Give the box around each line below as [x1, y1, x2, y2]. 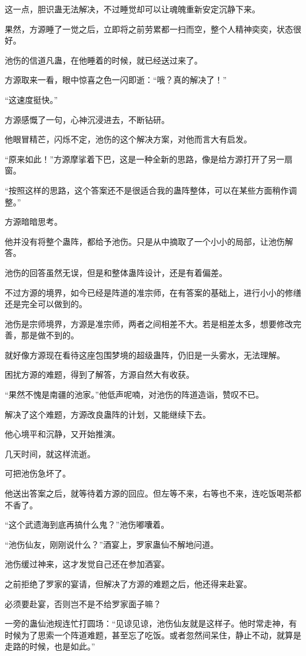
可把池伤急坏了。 [5, 467, 71, 479]
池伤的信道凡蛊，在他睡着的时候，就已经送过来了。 [5, 54, 202, 66]
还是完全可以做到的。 [5, 298, 87, 310]
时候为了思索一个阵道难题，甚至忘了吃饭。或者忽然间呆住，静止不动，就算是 [5, 628, 301, 641]
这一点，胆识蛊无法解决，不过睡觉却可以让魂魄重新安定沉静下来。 [5, 3, 260, 15]
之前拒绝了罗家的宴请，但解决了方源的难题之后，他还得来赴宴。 [5, 578, 252, 590]
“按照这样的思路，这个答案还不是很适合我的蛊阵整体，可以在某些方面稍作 [5, 184, 289, 196]
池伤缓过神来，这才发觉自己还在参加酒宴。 [5, 558, 169, 570]
